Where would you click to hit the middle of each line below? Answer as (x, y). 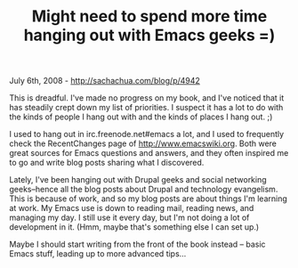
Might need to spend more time (149, 16)
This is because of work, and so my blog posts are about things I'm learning (148, 199)
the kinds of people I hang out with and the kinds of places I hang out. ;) (141, 117)
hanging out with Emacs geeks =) (149, 35)
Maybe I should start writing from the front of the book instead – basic (137, 244)
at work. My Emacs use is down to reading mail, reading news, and (132, 208)
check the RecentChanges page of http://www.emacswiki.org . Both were (143, 143)
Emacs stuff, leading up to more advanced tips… (98, 254)
